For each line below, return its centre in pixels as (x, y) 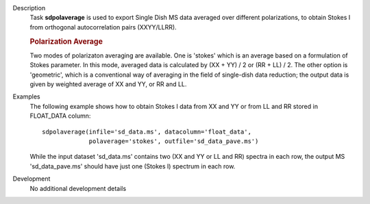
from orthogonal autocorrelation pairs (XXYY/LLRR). (103, 27)
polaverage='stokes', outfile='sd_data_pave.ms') (174, 141)
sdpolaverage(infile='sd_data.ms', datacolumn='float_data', (147, 131)
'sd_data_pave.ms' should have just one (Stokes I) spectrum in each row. (133, 166)
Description (29, 8)
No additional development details (78, 188)
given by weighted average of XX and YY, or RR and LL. (108, 84)
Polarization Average (66, 41)
